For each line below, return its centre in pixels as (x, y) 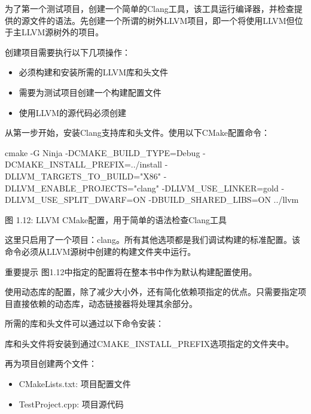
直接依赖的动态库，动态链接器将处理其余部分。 (105, 303)
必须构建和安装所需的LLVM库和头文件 (94, 72)
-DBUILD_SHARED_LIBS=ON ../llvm (224, 200)
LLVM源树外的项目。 (62, 32)
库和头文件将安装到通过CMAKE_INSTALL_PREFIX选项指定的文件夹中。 (150, 343)
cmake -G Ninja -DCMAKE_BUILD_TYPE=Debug (103, 152)
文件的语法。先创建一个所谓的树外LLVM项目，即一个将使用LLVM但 (162, 20)
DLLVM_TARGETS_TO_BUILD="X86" (83, 176)
